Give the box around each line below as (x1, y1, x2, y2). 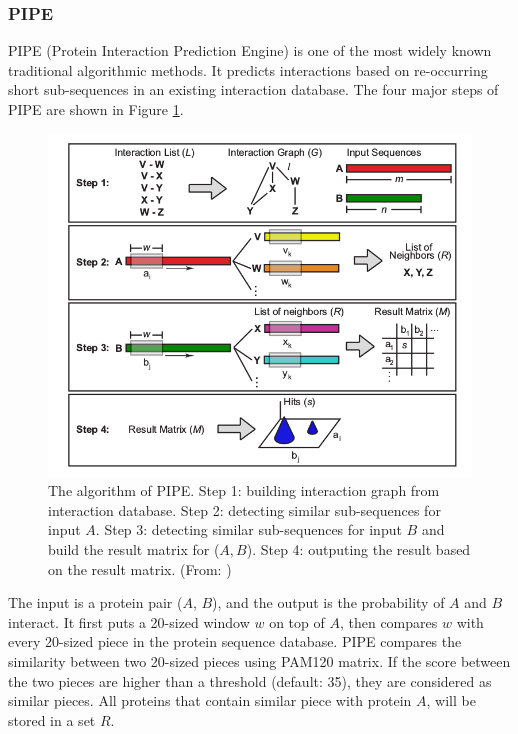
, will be (426, 690, 476, 711)
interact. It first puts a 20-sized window (8, 611, 250, 632)
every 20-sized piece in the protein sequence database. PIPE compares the (8, 631, 462, 652)
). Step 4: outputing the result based (246, 538, 471, 559)
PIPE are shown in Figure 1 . (8, 99, 184, 119)
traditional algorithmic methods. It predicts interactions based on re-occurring (8, 59, 488, 80)
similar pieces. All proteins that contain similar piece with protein (8, 690, 412, 711)
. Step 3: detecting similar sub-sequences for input (95, 519, 402, 540)
